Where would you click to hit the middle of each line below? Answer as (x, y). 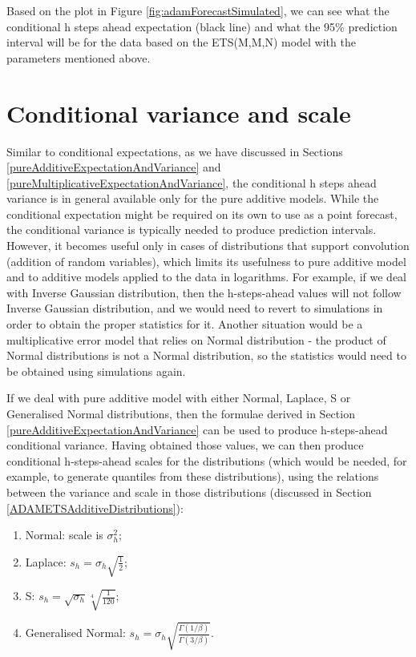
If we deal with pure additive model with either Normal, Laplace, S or (179, 398)
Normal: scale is (64, 535)
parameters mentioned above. (79, 57)
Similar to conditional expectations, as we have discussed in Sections (175, 151)
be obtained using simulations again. (96, 371)
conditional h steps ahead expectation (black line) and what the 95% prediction (202, 26)
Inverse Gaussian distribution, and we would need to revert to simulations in (195, 308)
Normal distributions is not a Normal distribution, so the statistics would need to (206, 355)
